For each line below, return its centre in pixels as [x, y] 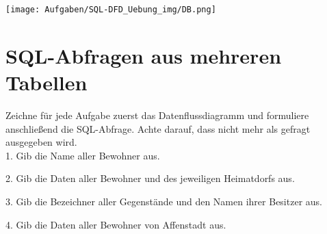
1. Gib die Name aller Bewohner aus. [83, 155]
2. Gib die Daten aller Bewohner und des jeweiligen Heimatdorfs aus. [150, 178]
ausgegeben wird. [41, 142]
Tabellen [47, 82]
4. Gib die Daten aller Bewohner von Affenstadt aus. [116, 224]
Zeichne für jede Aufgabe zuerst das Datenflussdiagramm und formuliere [157, 115]
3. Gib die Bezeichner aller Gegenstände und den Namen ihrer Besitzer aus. [164, 201]
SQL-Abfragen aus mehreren [144, 55]
